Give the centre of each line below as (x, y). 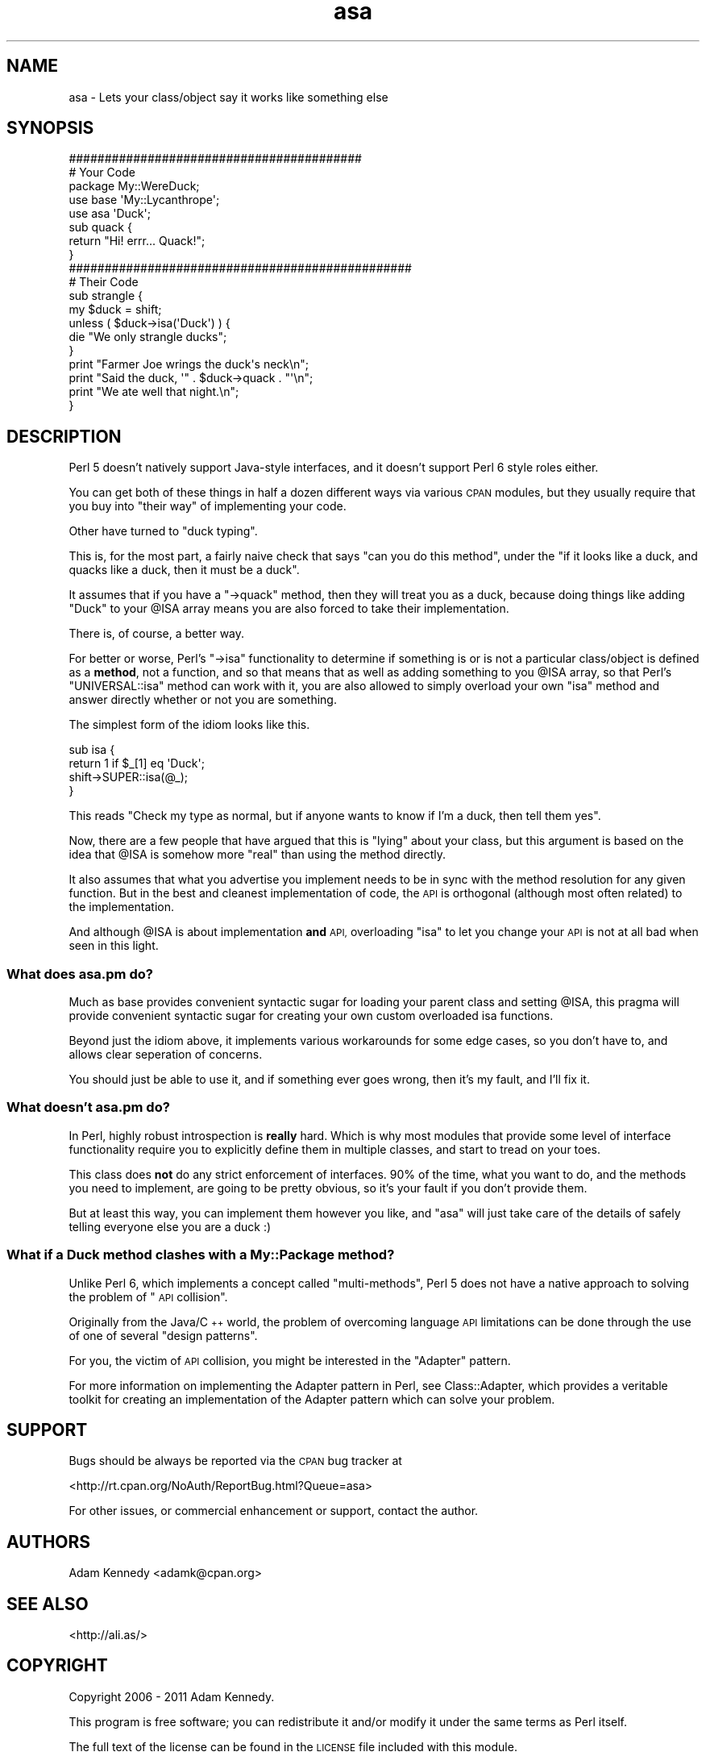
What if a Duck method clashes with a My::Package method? (201, 1255)
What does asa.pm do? (80, 974)
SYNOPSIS (50, 128)
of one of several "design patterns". (163, 1335)
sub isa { (92, 750)
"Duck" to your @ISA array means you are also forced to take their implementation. (289, 609)
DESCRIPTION (64, 436)
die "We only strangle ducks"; (148, 337)
